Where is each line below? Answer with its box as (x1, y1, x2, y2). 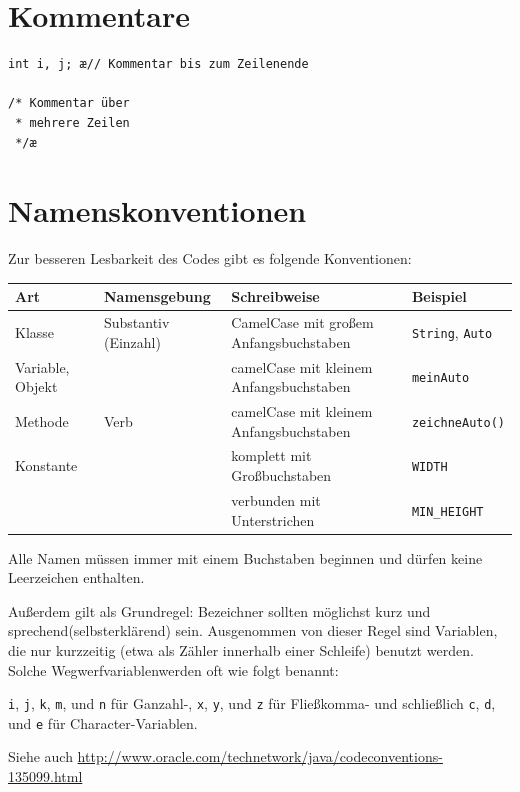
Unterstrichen (231, 509, 315, 530)
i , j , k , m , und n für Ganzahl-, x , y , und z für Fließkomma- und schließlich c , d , (8, 693, 496, 714)
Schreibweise (231, 286, 320, 307)
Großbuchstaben (231, 465, 332, 486)
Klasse (15, 321, 55, 342)
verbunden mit (231, 489, 321, 510)
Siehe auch (8, 746, 73, 767)
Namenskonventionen (8, 190, 307, 231)
